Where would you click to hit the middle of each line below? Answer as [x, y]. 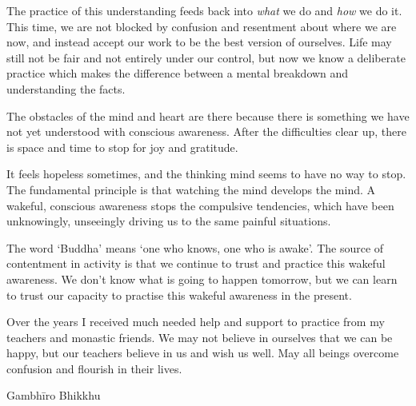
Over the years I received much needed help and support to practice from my [196, 322]
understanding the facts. [66, 88]
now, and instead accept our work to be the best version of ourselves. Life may [199, 42]
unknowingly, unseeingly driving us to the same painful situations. [169, 221]
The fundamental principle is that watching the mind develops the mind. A [191, 189]
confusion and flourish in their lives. [94, 368]
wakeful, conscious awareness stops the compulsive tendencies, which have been [200, 205]
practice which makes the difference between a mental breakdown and [178, 73]
